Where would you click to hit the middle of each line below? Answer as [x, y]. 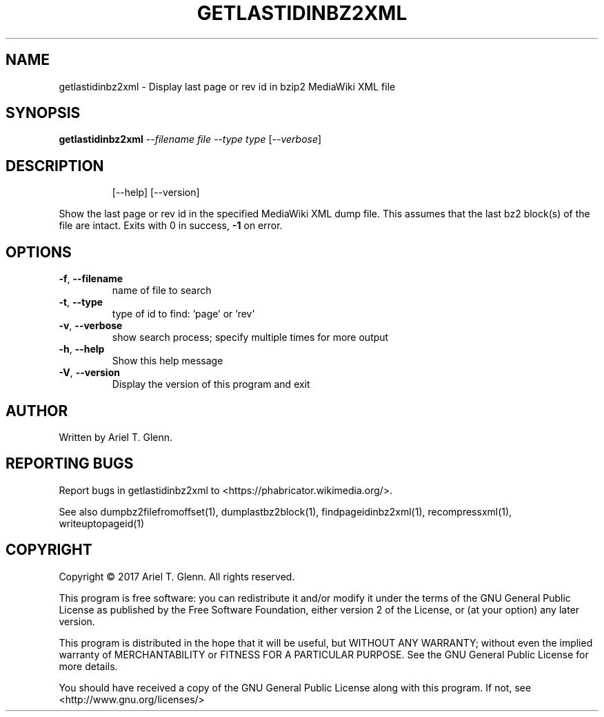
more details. [88, 666]
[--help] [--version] [156, 193]
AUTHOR [37, 411]
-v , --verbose [91, 326]
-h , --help [82, 349]
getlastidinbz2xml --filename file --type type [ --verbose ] [190, 139]
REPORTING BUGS [70, 464]
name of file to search [162, 291]
